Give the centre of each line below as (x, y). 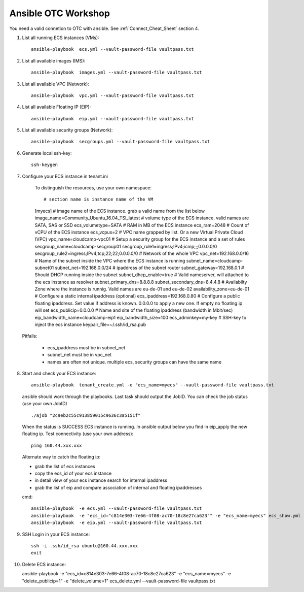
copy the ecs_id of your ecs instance (73, 473)
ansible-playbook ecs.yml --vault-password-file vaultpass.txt (113, 49)
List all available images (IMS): (54, 60)
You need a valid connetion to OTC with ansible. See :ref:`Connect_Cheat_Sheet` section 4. (104, 28)
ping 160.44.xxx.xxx (56, 445)
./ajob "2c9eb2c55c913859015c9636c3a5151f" (86, 415)
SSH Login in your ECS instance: (56, 534)
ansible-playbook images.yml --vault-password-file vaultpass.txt (117, 73)
